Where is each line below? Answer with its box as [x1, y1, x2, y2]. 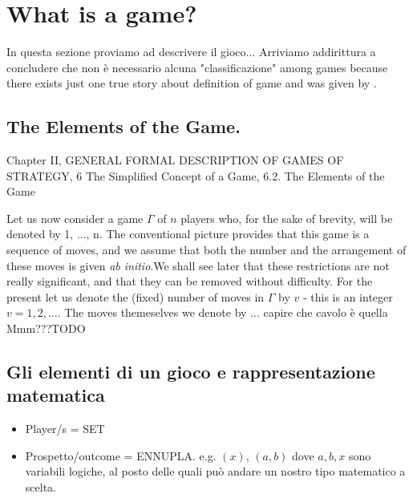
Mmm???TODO [6, 320, 86, 337]
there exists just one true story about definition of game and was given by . [6, 75, 377, 91]
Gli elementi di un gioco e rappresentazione [6, 359, 375, 384]
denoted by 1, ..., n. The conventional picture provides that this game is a [6, 225, 370, 242]
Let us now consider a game [6, 209, 144, 226]
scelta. [25, 479, 56, 496]
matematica [6, 383, 105, 407]
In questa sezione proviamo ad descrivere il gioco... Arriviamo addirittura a [6, 43, 376, 60]
